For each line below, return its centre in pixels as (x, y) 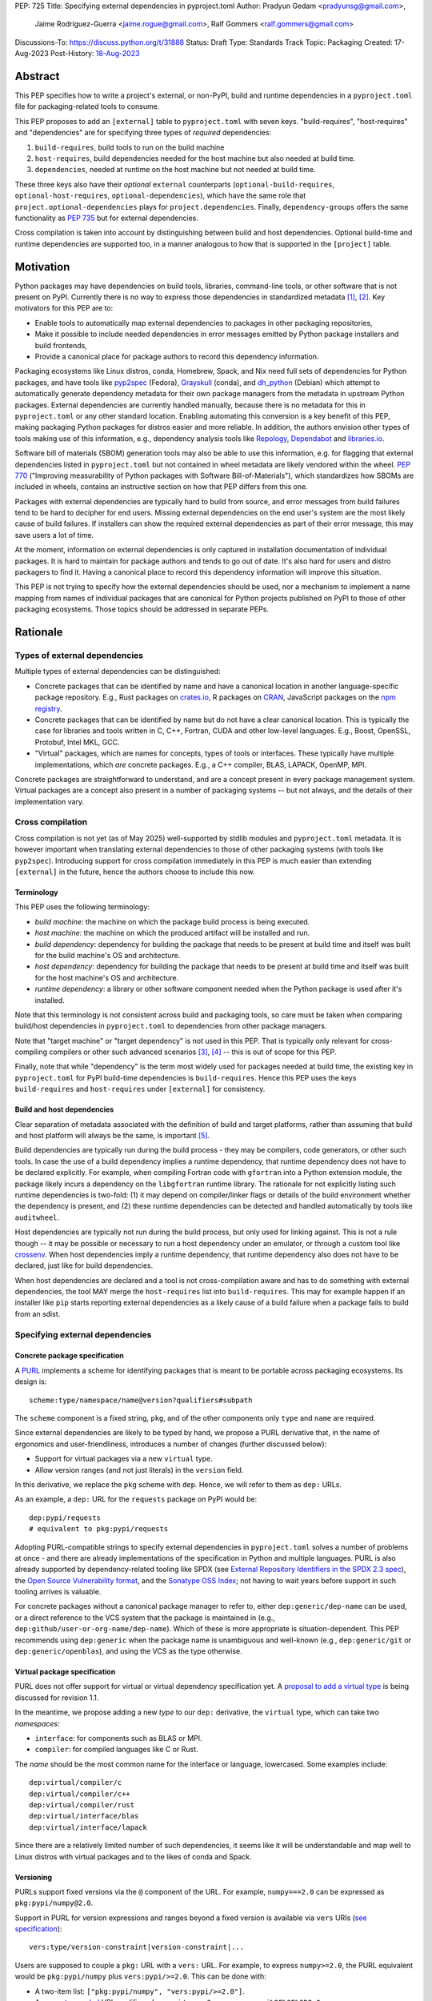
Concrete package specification (69, 1356)
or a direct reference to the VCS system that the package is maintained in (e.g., (145, 1618)
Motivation (42, 267)
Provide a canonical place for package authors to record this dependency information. (177, 357)
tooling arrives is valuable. (58, 1592)
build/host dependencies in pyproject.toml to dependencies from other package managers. (171, 1026)
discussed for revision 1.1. (57, 1698)
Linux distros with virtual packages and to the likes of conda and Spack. (133, 1856)
